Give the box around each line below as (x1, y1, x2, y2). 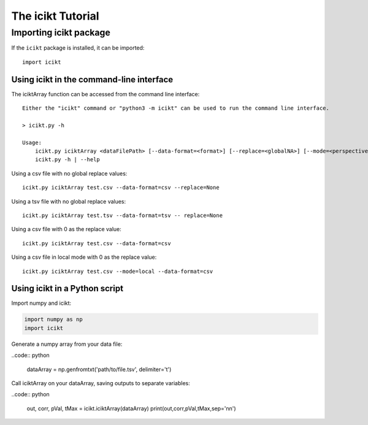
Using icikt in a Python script (11, 283, 124, 294)
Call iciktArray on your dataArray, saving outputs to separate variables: (11, 379, 190, 386)
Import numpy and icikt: (11, 299, 72, 307)
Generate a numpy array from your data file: (11, 340, 123, 348)
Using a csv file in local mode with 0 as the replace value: (11, 253, 157, 261)
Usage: (22, 139, 42, 146)
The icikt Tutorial (11, 9, 99, 23)
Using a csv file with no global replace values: (11, 169, 128, 177)
